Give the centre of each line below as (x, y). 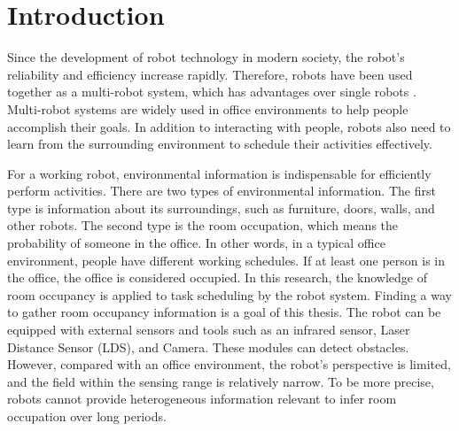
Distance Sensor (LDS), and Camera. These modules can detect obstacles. (208, 346)
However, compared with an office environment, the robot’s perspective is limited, (229, 364)
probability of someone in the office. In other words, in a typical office (196, 243)
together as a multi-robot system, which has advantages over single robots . (212, 92)
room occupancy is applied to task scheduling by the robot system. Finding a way (229, 294)
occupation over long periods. (87, 416)
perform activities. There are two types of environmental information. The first (222, 191)
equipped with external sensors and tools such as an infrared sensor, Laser (209, 330)
